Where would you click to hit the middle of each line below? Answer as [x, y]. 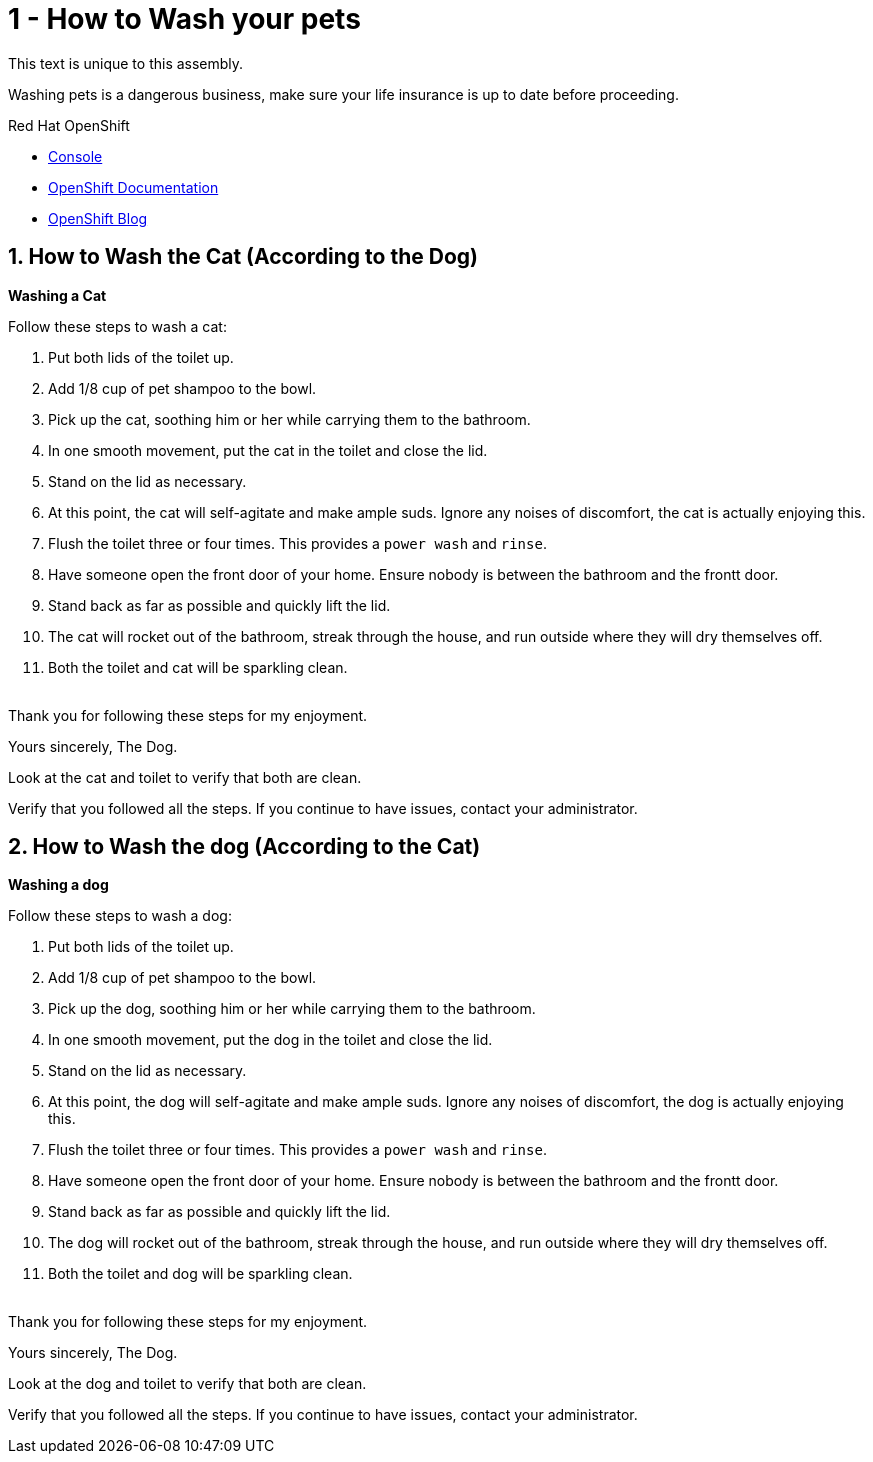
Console [75, 156]
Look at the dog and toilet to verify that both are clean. [187, 1384]
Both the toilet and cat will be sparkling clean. [198, 667]
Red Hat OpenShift [69, 125]
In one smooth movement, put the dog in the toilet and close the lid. [270, 1040]
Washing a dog [58, 885]
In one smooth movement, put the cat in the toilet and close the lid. [268, 450]
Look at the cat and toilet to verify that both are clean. [185, 777]
